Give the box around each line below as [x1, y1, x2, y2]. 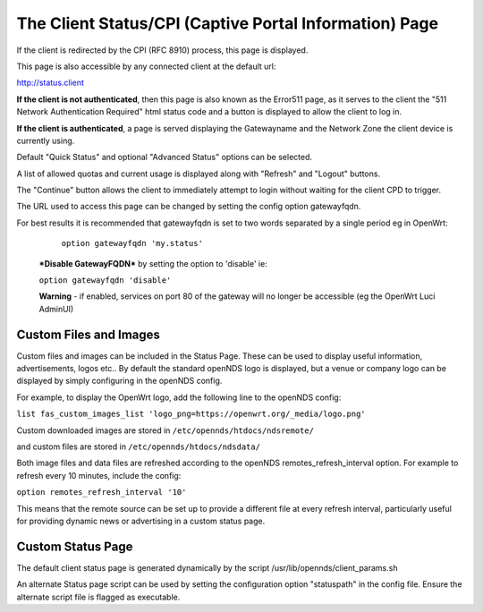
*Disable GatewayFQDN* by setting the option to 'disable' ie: [38, 258, 267, 268]
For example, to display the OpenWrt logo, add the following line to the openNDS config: [16, 392, 342, 403]
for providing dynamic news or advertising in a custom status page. [16, 515, 266, 526]
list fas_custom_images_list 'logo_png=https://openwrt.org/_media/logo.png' [16, 409, 366, 420]
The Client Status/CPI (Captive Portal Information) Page [16, 13, 438, 33]
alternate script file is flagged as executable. [16, 591, 181, 602]
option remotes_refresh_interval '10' [16, 488, 187, 497]
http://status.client [16, 77, 85, 89]
